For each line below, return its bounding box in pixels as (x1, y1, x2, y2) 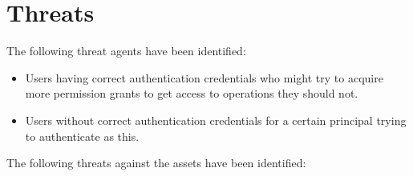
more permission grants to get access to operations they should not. (25, 85, 358, 102)
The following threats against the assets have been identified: (6, 154, 306, 171)
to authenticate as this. (25, 127, 140, 144)
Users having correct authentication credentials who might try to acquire (25, 69, 383, 86)
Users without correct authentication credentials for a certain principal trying (25, 111, 407, 128)
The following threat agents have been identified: (6, 42, 246, 59)
